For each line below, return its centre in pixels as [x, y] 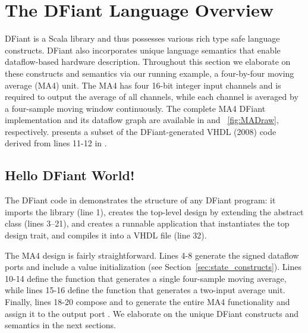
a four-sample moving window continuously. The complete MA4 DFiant [135, 108]
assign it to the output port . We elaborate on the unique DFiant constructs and [152, 313]
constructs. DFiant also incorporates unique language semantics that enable [143, 50]
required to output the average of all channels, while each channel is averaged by [152, 97]
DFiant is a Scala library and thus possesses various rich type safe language [142, 38]
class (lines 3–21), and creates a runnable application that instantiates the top [147, 223]
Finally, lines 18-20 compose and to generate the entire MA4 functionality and [147, 302]
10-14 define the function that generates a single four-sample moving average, [146, 278]
